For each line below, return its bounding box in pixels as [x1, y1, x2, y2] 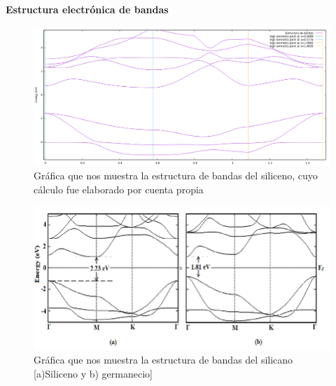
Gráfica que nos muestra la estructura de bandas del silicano [34, 352, 293, 367]
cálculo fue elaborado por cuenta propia [34, 181, 204, 196]
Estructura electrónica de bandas [6, 2, 169, 16]
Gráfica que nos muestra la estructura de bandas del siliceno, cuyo [34, 168, 318, 183]
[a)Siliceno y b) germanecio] [34, 366, 153, 380]
